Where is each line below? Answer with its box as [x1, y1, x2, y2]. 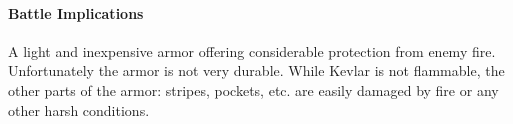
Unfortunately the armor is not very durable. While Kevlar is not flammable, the [8, 60, 505, 81]
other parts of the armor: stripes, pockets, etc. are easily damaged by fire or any [8, 79, 499, 100]
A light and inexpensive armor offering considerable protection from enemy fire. [8, 40, 496, 61]
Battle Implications [8, 2, 144, 23]
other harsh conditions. [8, 99, 150, 120]
